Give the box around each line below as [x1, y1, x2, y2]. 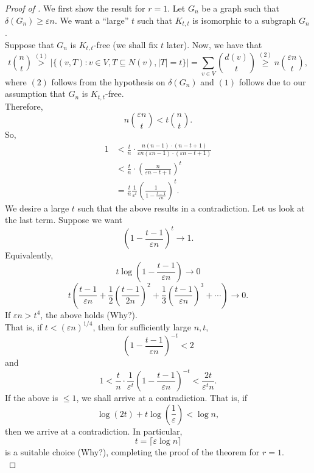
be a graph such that [201, 2, 279, 14]
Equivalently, [5, 249, 54, 261]
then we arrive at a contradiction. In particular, [5, 424, 183, 437]
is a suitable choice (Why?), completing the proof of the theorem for [5, 446, 260, 458]
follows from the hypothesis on [51, 75, 166, 88]
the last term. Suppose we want [5, 213, 123, 226]
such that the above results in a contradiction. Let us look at [77, 201, 305, 214]
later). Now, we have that [166, 38, 262, 51]
